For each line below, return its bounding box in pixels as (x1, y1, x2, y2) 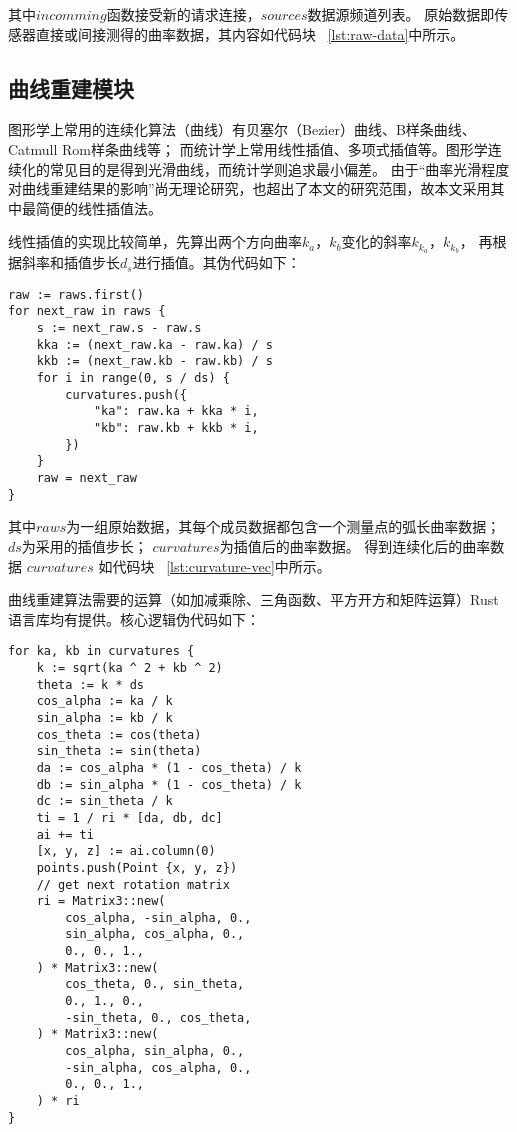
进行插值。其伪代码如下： (132, 252, 301, 273)
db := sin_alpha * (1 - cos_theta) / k (36, 777, 302, 792)
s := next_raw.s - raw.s (36, 321, 202, 336)
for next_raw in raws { (8, 304, 166, 319)
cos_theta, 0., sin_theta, (65, 977, 245, 992)
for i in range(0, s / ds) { (36, 371, 230, 386)
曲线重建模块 (8, 72, 134, 103)
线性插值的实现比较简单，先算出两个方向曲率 (8, 231, 302, 252)
